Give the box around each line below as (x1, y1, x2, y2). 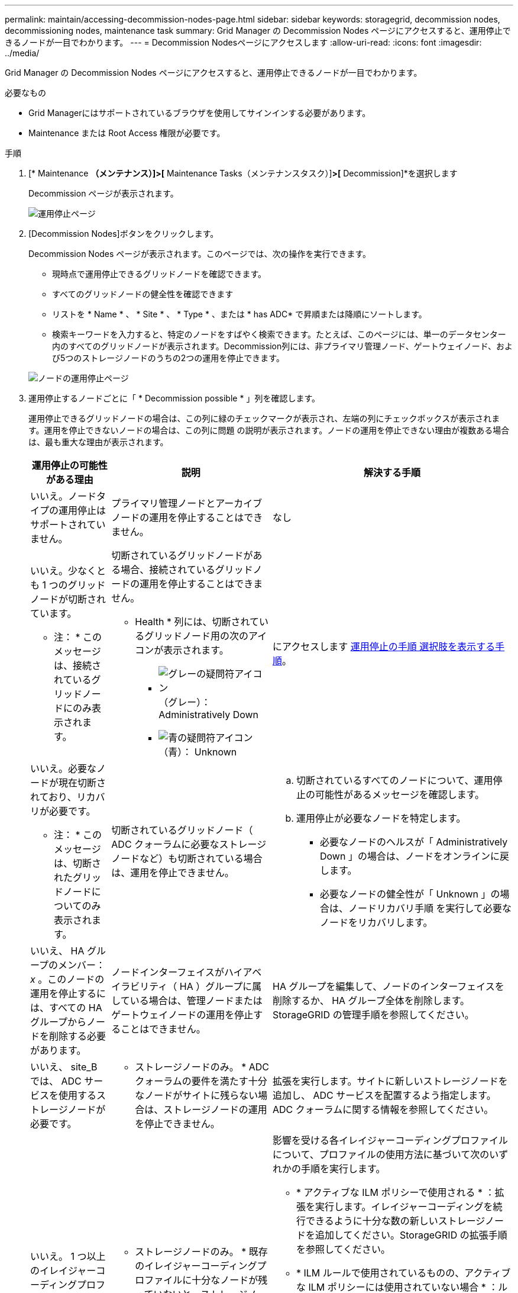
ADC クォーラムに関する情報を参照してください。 (272, 1104, 494, 1115)
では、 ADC (30, 1075, 82, 1087)
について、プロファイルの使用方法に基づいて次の (272, 1149, 490, 1160)
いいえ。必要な (30, 763, 97, 774)
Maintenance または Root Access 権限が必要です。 (28, 128, 225, 138)
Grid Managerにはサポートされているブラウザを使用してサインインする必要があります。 (28, 108, 371, 118)
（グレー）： (158, 696, 211, 708)
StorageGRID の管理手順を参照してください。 (272, 1009, 474, 1021)
